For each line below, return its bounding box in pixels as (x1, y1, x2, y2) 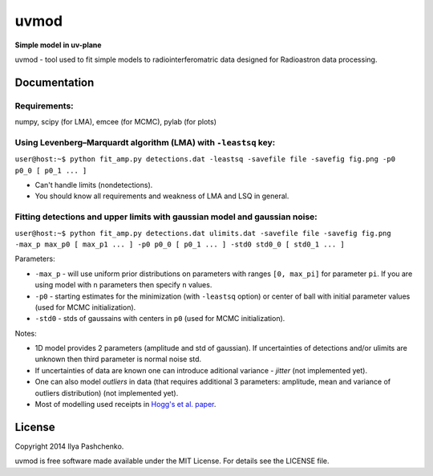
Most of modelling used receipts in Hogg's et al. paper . (34, 400, 216, 409)
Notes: (14, 328, 37, 338)
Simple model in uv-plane (14, 40, 102, 50)
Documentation (14, 75, 95, 89)
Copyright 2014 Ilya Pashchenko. (14, 441, 124, 451)
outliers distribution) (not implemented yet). (34, 388, 179, 397)
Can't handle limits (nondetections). (34, 181, 153, 190)
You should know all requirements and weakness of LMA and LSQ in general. (34, 191, 289, 201)
